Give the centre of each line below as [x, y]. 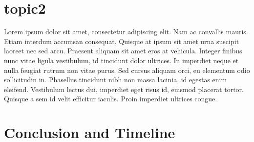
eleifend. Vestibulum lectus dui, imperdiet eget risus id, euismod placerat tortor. [124, 89]
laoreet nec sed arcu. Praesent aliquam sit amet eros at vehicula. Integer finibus [123, 51]
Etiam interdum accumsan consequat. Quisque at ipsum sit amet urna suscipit [122, 41]
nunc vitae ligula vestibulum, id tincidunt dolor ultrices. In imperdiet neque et [121, 60]
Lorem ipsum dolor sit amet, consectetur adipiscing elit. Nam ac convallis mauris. [126, 32]
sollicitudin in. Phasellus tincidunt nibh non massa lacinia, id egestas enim [116, 80]
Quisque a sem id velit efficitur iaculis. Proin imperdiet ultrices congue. [111, 99]
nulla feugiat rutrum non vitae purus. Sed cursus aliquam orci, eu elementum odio [127, 70]
